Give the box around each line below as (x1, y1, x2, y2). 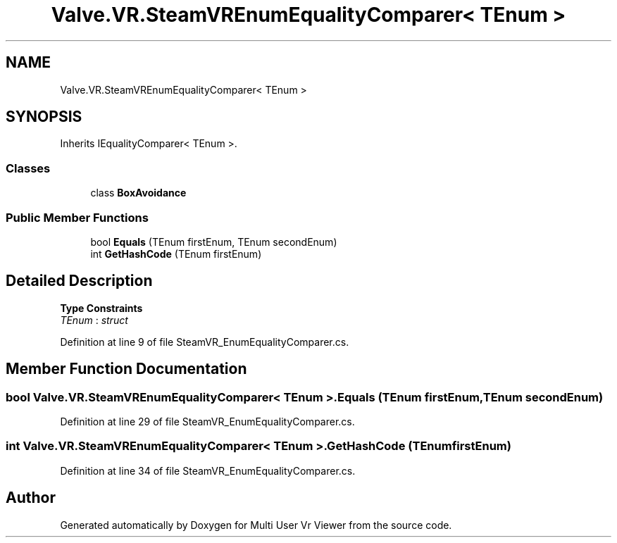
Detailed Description (6, 272, 153, 290)
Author (6, 489, 56, 507)
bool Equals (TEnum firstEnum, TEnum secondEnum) (90, 235, 337, 248)
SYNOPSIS (6, 108, 82, 126)
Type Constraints (60, 301, 143, 314)
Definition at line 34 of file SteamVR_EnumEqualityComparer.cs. (60, 464, 356, 477)
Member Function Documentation (6, 360, 247, 378)
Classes (6, 161, 51, 175)
